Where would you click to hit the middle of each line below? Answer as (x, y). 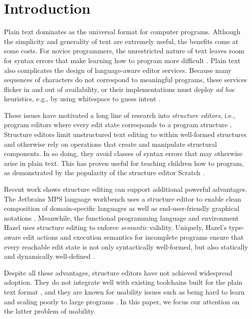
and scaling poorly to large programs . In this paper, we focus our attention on (122, 301)
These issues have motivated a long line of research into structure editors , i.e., (120, 115)
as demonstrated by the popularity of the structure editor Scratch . (104, 172)
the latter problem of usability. (50, 311)
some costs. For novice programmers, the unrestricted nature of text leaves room (124, 51)
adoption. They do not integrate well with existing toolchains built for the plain (123, 282)
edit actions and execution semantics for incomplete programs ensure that (133, 237)
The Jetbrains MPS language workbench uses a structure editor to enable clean (123, 198)
